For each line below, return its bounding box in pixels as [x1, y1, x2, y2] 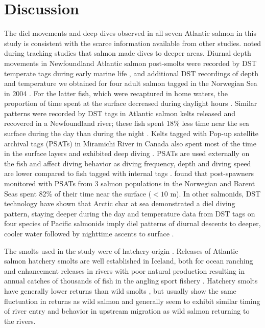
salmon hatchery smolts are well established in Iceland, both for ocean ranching [4, 255, 253, 266]
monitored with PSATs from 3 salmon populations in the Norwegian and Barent [4, 178, 255, 189]
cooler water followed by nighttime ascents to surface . [4, 228, 174, 238]
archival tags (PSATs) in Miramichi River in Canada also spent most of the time [4, 138, 256, 148]
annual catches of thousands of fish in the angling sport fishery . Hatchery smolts [4, 275, 258, 286]
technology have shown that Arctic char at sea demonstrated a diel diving [4, 198, 235, 209]
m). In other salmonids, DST [170, 188, 261, 199]
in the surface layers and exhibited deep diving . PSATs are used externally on [4, 148, 250, 159]
